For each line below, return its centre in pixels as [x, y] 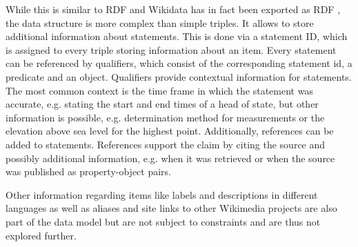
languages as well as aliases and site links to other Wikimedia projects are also [171, 208]
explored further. [41, 235]
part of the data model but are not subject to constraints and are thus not [163, 221]
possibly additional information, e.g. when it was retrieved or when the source [170, 158]
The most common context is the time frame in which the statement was [159, 90]
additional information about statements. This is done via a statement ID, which [177, 36]
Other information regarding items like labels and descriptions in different [162, 194]
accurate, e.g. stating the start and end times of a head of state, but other [162, 104]
